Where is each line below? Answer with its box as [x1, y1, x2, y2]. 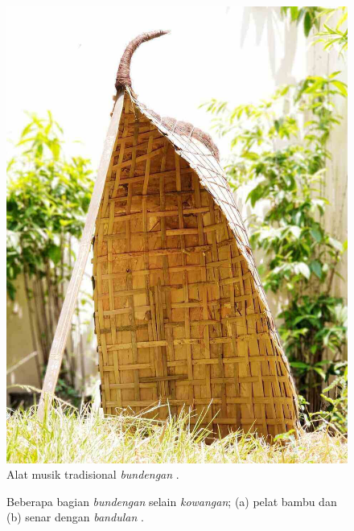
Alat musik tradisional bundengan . [6, 466, 179, 483]
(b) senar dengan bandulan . [6, 508, 144, 525]
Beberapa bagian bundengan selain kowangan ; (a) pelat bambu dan [6, 492, 337, 509]
